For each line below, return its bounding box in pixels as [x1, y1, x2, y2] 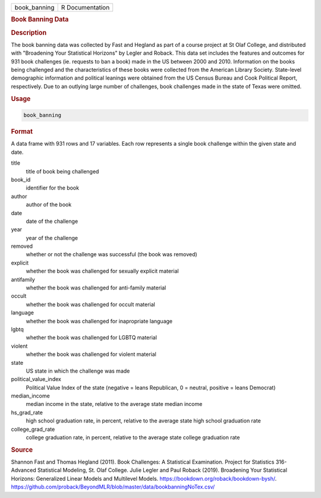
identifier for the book [26, 184, 80, 191]
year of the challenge [26, 234, 78, 241]
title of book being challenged [26, 168, 99, 175]
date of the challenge [26, 218, 78, 225]
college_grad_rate [11, 425, 55, 433]
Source [11, 446, 33, 454]
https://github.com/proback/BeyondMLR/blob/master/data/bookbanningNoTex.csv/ [11, 483, 215, 490]
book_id [11, 176, 31, 183]
